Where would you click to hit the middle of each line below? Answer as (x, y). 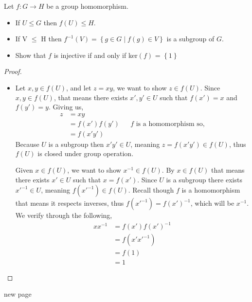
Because (27, 144)
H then (51, 39)
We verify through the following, (64, 215)
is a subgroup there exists (204, 179)
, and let (79, 87)
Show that (31, 55)
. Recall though (151, 190)
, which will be (212, 203)
